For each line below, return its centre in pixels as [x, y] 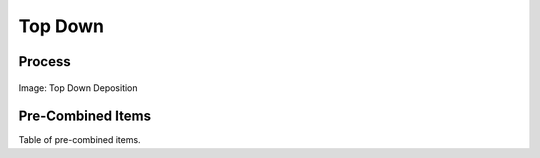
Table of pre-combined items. [79, 140]
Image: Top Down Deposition [78, 87]
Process [44, 61]
